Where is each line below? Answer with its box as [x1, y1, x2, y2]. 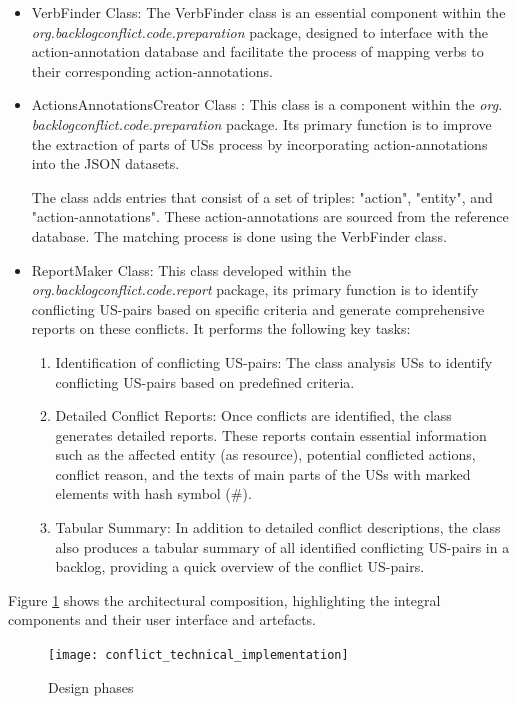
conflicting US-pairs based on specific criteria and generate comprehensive [31, 298, 485, 319]
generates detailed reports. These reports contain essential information [55, 424, 487, 445]
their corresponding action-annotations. [31, 60, 273, 81]
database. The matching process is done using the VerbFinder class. [31, 225, 447, 246]
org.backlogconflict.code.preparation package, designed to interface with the [31, 21, 489, 42]
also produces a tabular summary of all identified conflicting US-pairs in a [55, 536, 510, 557]
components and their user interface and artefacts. [8, 609, 316, 630]
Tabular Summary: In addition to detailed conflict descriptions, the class [55, 517, 501, 538]
